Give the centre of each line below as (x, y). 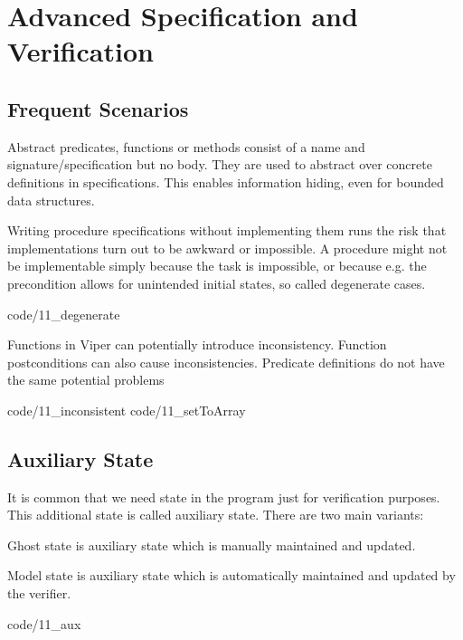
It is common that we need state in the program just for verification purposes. (224, 497)
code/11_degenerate (64, 314)
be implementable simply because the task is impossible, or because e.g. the (217, 266)
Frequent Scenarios (98, 108)
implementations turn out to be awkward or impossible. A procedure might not (227, 248)
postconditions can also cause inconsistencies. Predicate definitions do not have (226, 362)
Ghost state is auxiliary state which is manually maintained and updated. (212, 544)
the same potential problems (86, 380)
